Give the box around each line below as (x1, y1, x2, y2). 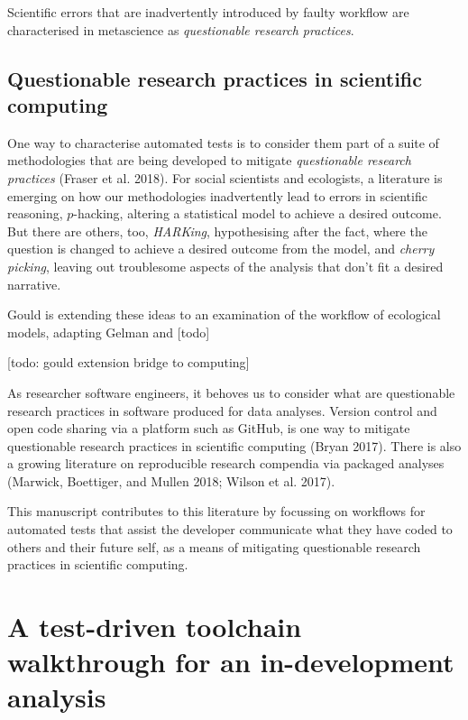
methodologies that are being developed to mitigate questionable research (7, 151, 411, 170)
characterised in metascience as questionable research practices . (7, 20, 354, 39)
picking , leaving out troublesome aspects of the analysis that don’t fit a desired (7, 256, 444, 275)
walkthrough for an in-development (7, 643, 454, 680)
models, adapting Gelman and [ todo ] (7, 322, 210, 341)
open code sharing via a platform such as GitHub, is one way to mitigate (7, 419, 410, 438)
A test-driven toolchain (7, 608, 302, 645)
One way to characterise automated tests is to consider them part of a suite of (7, 133, 439, 152)
